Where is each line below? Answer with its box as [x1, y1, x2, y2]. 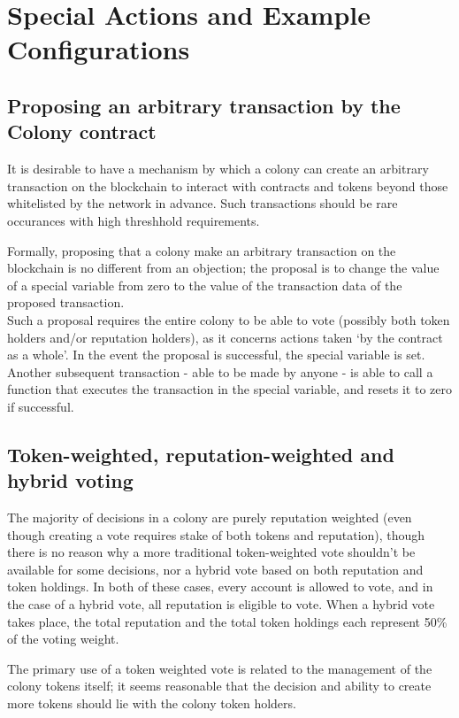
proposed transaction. [7, 293, 125, 312]
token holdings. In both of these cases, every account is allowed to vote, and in [7, 577, 433, 596]
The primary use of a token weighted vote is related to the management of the [7, 659, 432, 677]
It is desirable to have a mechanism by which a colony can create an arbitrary [7, 159, 429, 178]
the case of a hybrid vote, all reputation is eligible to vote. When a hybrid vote [7, 595, 435, 614]
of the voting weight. [7, 629, 119, 648]
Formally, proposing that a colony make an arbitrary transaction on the [7, 241, 396, 259]
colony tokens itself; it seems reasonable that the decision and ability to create [7, 676, 432, 695]
